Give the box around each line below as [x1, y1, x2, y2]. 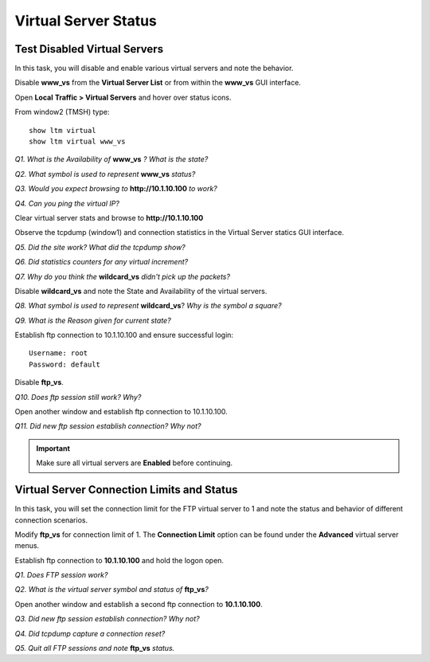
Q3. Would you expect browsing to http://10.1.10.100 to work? [14, 184, 218, 194]
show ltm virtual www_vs [29, 137, 126, 147]
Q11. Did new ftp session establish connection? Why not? [14, 421, 201, 431]
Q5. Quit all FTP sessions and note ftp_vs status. [14, 644, 175, 653]
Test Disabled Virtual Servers [14, 42, 163, 56]
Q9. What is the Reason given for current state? [14, 315, 171, 325]
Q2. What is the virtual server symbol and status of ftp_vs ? [14, 585, 209, 594]
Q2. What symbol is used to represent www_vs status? [14, 169, 196, 178]
